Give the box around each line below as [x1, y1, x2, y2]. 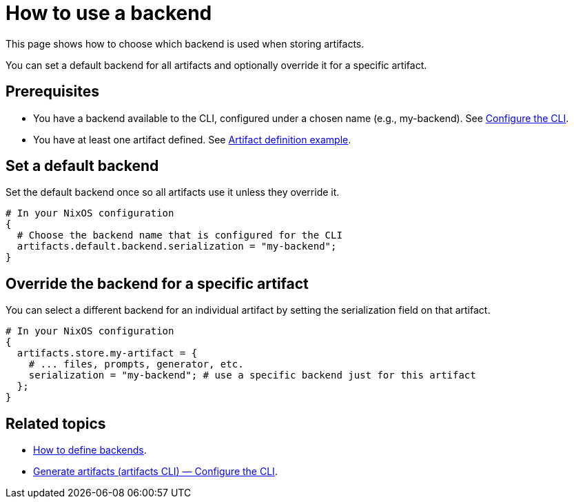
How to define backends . [33, 444, 147, 456]
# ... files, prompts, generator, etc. [28, 359, 244, 370]
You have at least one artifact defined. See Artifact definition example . [33, 133, 351, 145]
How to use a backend [6, 1, 212, 25]
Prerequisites [6, 83, 99, 101]
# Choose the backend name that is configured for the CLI [17, 230, 342, 241]
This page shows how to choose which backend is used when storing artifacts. [6, 37, 365, 50]
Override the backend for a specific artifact [6, 274, 309, 292]
